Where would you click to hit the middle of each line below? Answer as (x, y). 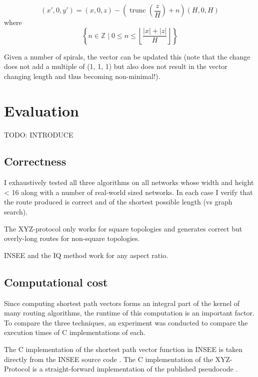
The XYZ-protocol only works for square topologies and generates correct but (123, 228)
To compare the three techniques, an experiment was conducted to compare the (126, 322)
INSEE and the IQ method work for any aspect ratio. (86, 255)
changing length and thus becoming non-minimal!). (82, 76)
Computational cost (56, 282)
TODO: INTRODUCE (39, 134)
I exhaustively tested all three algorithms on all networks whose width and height (129, 182)
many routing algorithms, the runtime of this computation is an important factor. (129, 313)
